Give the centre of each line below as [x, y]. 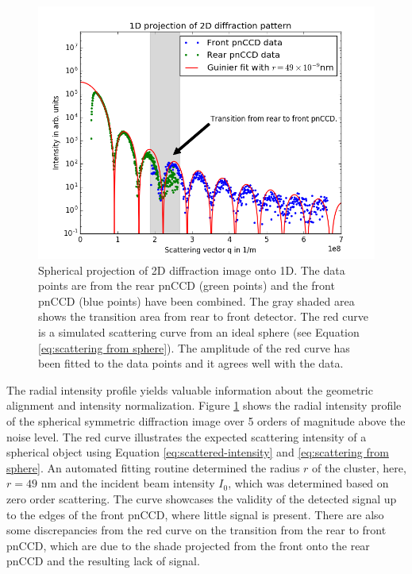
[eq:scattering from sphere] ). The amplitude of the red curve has [194, 347]
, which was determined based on [308, 483]
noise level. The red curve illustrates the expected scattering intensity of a [187, 436]
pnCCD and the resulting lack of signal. [103, 561]
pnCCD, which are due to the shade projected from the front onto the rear [188, 545]
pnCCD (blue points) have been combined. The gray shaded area [196, 300]
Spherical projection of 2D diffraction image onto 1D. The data [192, 270]
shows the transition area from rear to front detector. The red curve [203, 316]
